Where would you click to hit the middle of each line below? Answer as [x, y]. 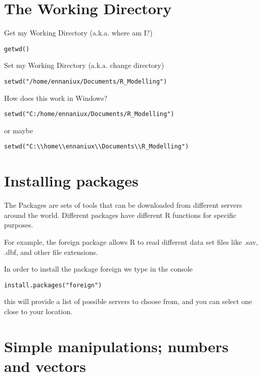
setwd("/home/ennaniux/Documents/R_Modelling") [86, 81]
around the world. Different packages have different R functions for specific [120, 215]
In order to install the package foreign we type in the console [98, 269]
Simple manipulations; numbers [116, 346]
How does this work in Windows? [56, 98]
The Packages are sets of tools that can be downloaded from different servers [123, 205]
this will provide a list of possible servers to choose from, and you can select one [128, 301]
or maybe [19, 130]
